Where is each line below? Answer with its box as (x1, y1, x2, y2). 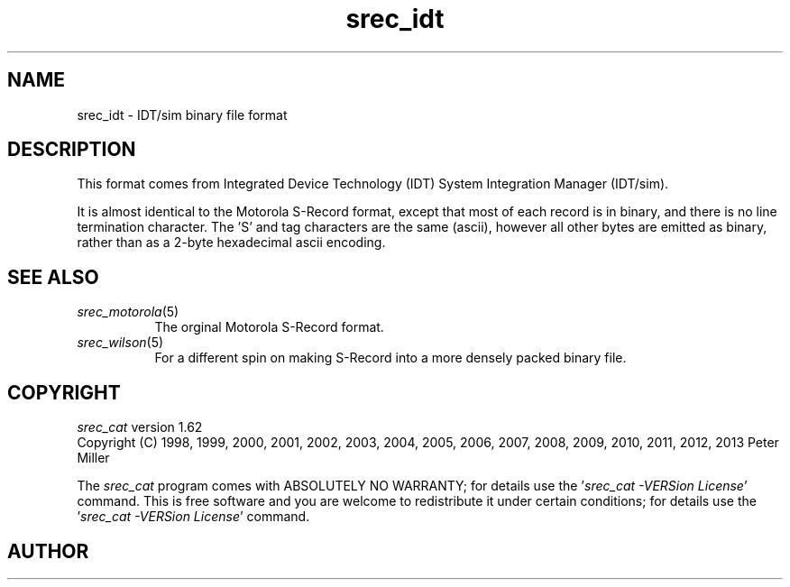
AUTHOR (7, 539, 89, 563)
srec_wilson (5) (77, 335, 164, 351)
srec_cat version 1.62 (77, 419, 203, 436)
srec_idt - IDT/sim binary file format (77, 106, 288, 123)
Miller (77, 450, 110, 466)
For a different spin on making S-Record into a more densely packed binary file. (154, 350, 627, 366)
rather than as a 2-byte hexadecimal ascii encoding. (77, 234, 386, 251)
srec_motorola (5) (77, 304, 179, 320)
